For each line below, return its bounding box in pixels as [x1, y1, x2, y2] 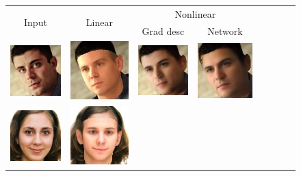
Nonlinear [174, 6, 216, 21]
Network [207, 23, 243, 38]
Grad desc [142, 23, 185, 38]
